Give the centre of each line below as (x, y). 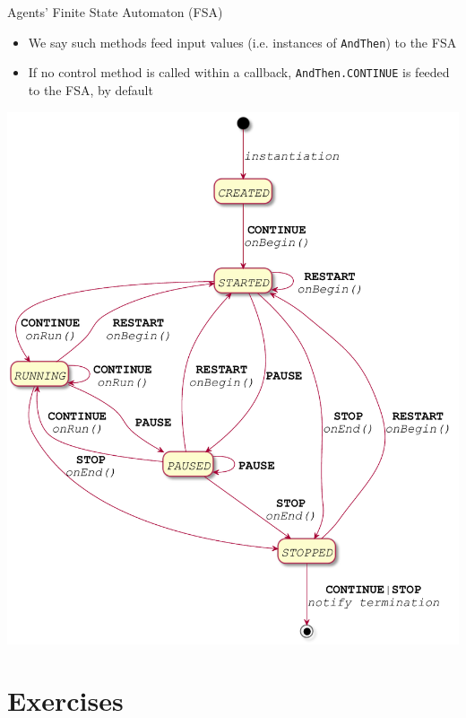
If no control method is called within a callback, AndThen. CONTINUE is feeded (239, 72)
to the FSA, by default (91, 89)
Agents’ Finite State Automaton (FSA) (115, 12)
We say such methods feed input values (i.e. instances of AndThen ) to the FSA (242, 42)
